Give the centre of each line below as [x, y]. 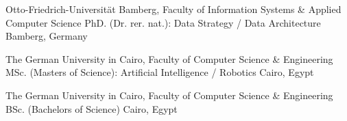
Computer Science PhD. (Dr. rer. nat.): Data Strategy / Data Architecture [163, 22]
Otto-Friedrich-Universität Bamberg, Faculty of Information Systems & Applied [173, 9]
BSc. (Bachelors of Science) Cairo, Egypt [92, 108]
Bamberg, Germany [47, 36]
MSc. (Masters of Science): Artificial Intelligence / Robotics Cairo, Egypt [160, 72]
